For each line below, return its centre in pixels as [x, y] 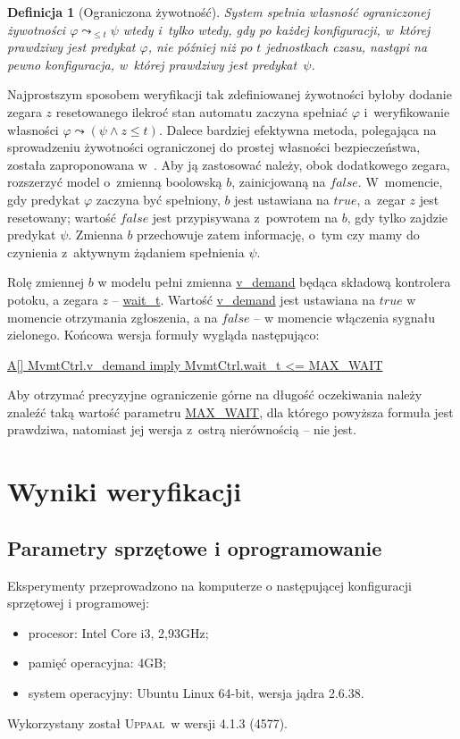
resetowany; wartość [62, 217]
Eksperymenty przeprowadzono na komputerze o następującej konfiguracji [209, 585]
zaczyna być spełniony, [158, 199]
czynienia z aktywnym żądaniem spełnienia [126, 252]
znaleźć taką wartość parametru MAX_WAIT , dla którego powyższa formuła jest [230, 411]
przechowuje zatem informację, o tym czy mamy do [278, 235]
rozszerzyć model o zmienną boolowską [115, 182]
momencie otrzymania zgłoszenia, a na [113, 317]
